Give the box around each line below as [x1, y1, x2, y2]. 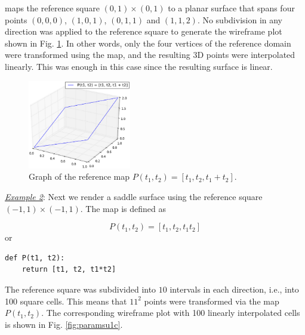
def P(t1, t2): [5, 253, 65, 262]
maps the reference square [5, 2, 100, 14]
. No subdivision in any [197, 13, 283, 26]
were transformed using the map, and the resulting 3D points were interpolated [5, 48, 295, 61]
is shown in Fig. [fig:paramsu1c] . [5, 318, 123, 330]
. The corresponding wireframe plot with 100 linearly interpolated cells [41, 306, 300, 319]
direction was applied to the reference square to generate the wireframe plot [5, 25, 282, 38]
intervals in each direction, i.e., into [170, 283, 299, 296]
